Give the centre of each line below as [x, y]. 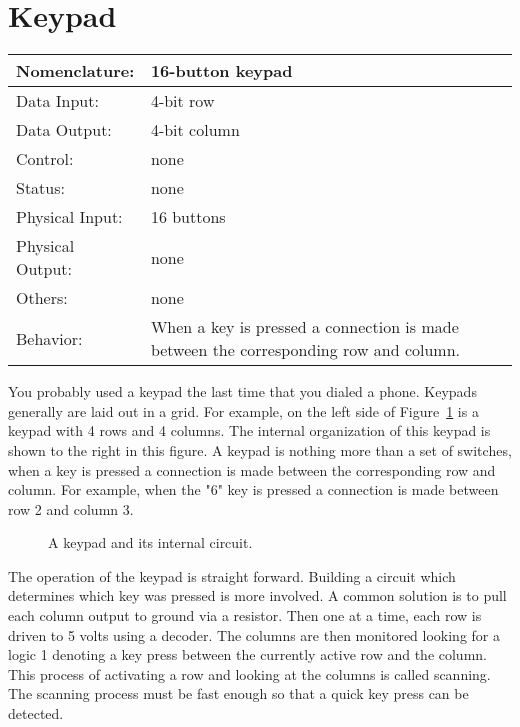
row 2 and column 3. [71, 508]
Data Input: [57, 101]
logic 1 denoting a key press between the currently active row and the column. [247, 654]
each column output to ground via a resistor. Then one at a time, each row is [245, 615]
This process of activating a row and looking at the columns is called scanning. [249, 673]
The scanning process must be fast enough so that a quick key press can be [238, 693]
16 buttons [188, 217]
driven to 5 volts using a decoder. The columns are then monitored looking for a [254, 634]
